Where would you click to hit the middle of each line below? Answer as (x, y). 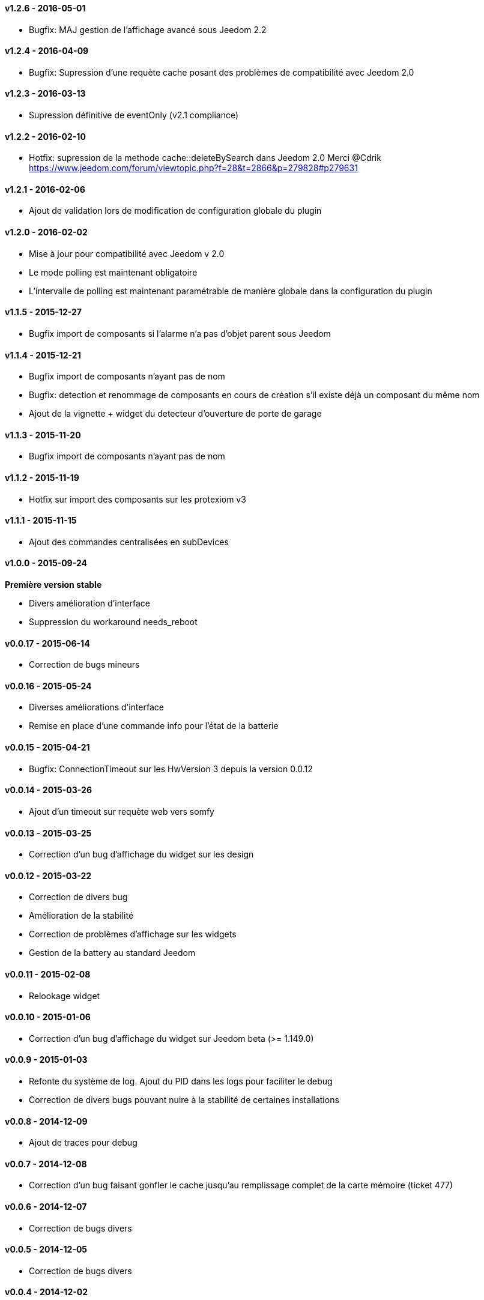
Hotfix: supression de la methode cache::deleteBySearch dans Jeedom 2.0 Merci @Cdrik (205, 158)
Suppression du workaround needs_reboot (113, 622)
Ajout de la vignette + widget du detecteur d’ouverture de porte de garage (175, 414)
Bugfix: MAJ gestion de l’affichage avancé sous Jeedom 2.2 (148, 29)
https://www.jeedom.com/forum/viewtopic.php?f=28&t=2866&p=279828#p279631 (193, 168)
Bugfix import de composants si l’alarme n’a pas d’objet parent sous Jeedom (180, 333)
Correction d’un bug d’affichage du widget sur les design (141, 854)
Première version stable (53, 585)
